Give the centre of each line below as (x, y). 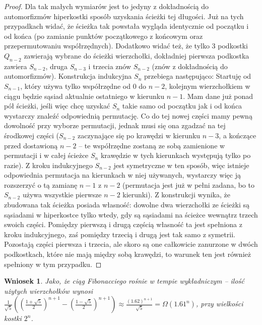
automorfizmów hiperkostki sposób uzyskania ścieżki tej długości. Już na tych (124, 16)
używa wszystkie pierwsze (62, 195)
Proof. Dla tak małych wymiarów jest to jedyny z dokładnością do (106, 6)
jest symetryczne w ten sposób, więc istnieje (181, 165)
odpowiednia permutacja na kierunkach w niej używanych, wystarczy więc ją (122, 175)
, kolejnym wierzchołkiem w (208, 86)
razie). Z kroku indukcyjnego (48, 165)
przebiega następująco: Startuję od (198, 76)
